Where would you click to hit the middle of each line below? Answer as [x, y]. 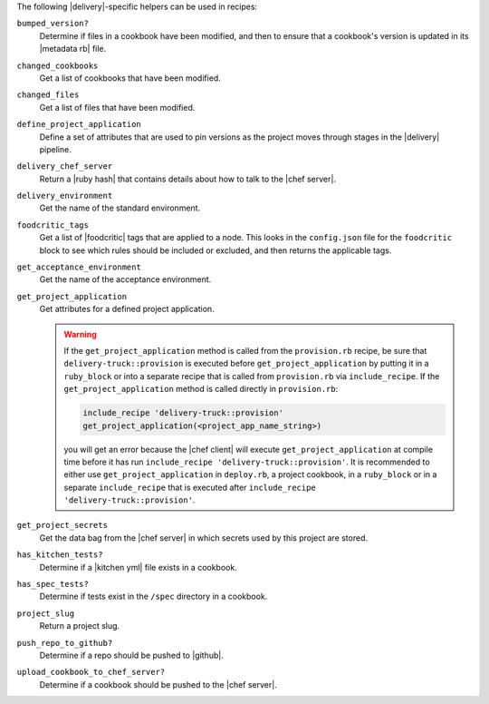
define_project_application [79, 124]
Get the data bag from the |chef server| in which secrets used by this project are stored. [204, 538]
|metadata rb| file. [73, 49]
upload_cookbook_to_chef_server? [91, 672]
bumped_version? [53, 24]
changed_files [48, 95]
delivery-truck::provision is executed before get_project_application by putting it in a [246, 364]
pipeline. [55, 149]
